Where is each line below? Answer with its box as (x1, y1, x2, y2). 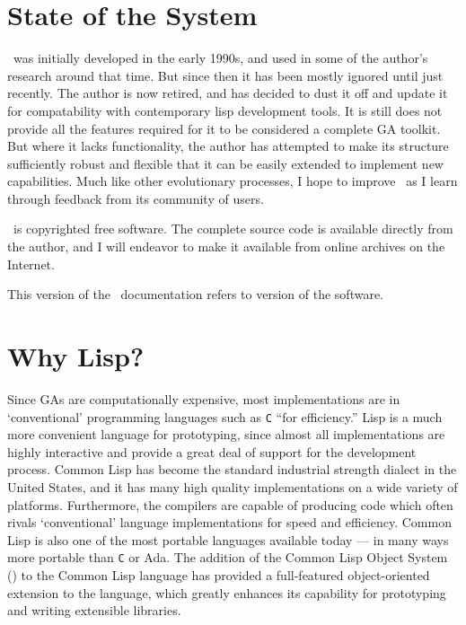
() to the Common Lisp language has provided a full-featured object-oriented (7, 566, 430, 585)
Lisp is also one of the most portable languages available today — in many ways (7, 530, 449, 549)
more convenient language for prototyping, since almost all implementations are (7, 425, 445, 444)
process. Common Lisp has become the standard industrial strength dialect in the (7, 460, 457, 479)
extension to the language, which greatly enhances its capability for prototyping (7, 583, 446, 602)
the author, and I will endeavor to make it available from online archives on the (7, 237, 445, 256)
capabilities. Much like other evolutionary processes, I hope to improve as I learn (7, 172, 458, 190)
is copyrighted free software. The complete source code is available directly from (13, 219, 453, 238)
